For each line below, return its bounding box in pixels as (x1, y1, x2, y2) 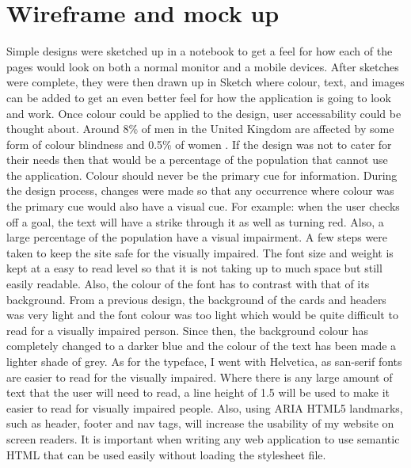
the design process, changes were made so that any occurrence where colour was (6, 182, 394, 199)
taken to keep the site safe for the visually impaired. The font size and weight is (6, 244, 394, 261)
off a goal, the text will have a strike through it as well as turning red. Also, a (6, 213, 384, 230)
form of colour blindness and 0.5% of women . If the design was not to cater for (6, 135, 392, 152)
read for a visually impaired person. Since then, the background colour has (6, 322, 369, 338)
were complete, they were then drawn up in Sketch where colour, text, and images (6, 74, 405, 90)
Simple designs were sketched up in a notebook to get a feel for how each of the (6, 43, 393, 59)
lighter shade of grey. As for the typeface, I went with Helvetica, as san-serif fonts (6, 353, 402, 369)
